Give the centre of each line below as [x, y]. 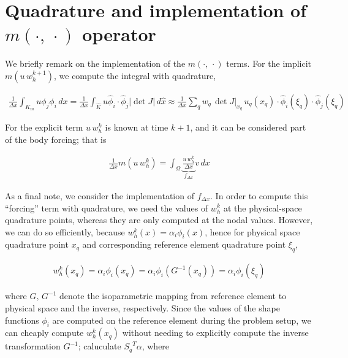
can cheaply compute [44, 333]
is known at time [137, 127]
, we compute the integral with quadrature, [135, 75]
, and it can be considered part [248, 127]
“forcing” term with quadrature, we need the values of [107, 208]
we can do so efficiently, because [65, 231]
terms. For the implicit [269, 63]
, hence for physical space [252, 231]
